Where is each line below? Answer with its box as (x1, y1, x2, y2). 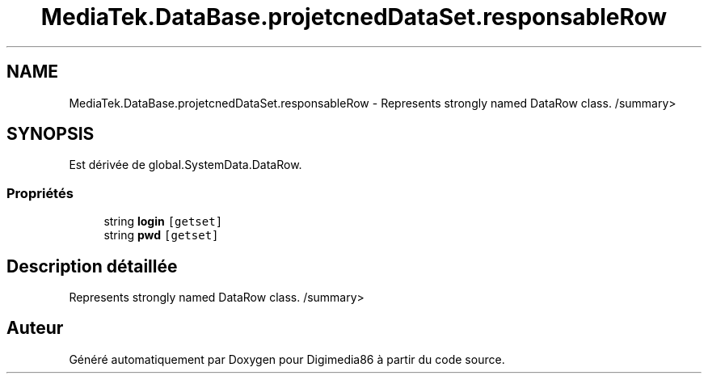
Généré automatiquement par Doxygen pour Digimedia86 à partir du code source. (69, 352, 505, 366)
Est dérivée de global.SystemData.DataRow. (69, 158, 302, 172)
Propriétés (6, 184, 74, 201)
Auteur (6, 318, 64, 339)
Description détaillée (6, 255, 178, 277)
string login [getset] (103, 214, 223, 229)
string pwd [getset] (103, 228, 219, 243)
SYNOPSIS (6, 124, 95, 145)
